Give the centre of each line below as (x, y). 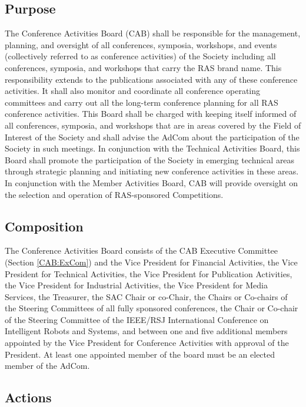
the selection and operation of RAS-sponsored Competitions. (114, 194)
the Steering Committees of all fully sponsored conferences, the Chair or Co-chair (152, 308)
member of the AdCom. (47, 366)
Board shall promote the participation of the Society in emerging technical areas (150, 159)
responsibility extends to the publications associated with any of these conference (151, 79)
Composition (44, 226)
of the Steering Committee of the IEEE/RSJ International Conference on (137, 319)
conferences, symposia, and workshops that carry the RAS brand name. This (143, 67)
